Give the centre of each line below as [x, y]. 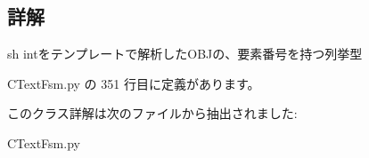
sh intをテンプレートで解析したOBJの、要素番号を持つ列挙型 [185, 54]
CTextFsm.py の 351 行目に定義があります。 [134, 83]
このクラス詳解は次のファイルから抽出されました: [152, 113]
